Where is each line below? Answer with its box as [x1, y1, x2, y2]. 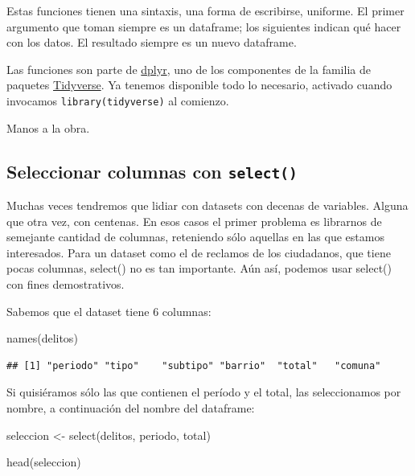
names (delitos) [6, 330, 78, 347]
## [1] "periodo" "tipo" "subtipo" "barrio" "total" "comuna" [6, 359, 381, 371]
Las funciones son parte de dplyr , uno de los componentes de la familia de [6, 60, 371, 77]
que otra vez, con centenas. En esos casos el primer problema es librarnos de [6, 212, 382, 229]
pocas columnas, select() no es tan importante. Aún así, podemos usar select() [6, 260, 392, 277]
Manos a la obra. [6, 119, 90, 136]
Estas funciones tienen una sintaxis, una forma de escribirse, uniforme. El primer [6, 2, 405, 18]
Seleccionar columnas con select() [6, 158, 298, 183]
